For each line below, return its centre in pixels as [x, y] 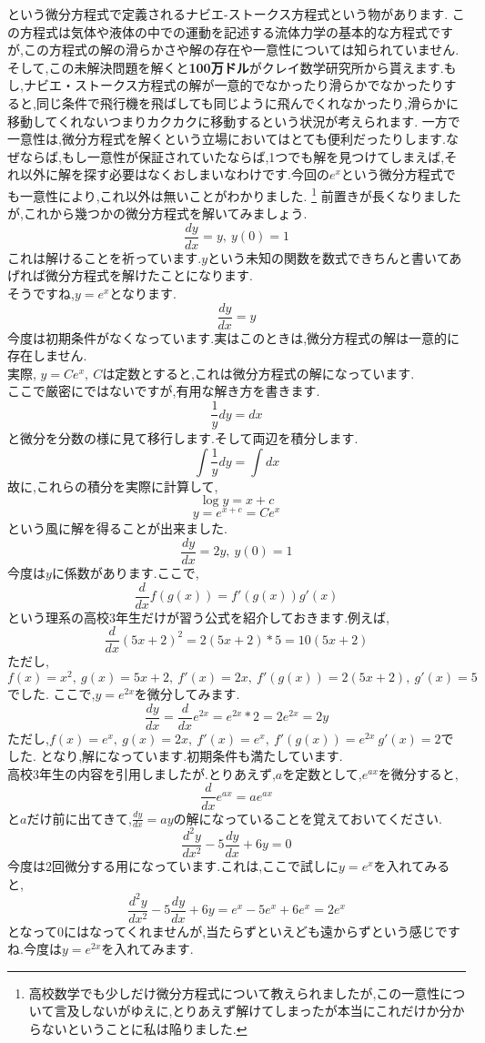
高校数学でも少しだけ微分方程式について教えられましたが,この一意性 [234, 992]
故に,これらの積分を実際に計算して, [113, 486]
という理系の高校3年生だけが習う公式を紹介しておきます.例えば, [198, 617]
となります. [143, 294]
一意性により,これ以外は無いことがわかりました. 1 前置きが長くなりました [240, 194]
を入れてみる [412, 865]
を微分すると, [418, 773]
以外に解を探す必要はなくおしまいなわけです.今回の [174, 174]
